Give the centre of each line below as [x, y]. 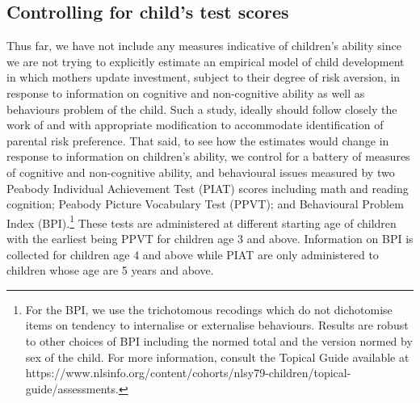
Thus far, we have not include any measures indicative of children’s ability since [204, 46]
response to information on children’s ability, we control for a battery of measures [208, 156]
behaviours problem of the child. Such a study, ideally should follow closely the [202, 109]
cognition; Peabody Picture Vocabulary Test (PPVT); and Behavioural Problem [205, 204]
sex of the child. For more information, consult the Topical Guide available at [217, 357]
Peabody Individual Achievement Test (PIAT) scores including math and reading [208, 188]
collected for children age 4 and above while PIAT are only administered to [193, 254]
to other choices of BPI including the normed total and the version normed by [219, 340]
